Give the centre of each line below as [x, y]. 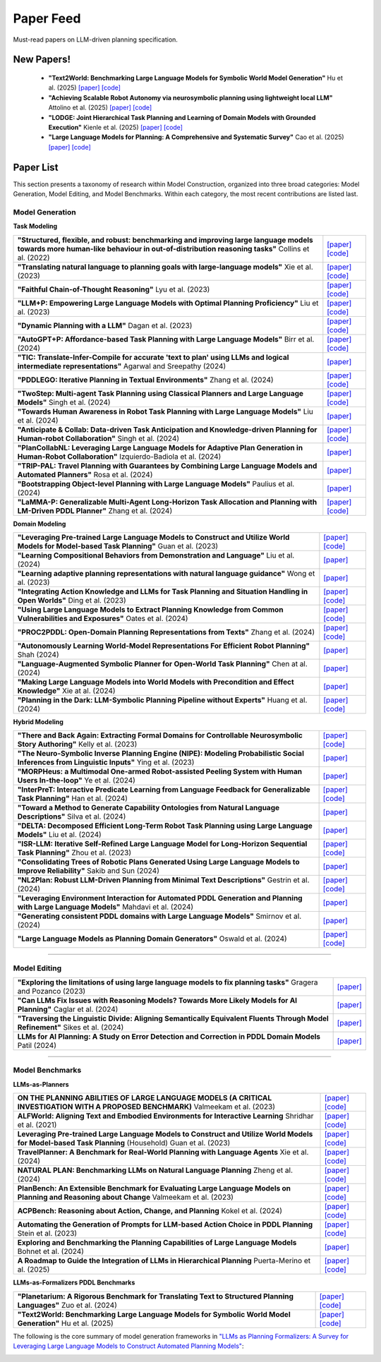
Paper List [36, 167]
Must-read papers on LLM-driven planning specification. [95, 40]
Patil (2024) [37, 1046]
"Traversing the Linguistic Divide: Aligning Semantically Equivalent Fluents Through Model [173, 1018]
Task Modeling [35, 227]
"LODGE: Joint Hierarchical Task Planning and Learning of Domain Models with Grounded [182, 117]
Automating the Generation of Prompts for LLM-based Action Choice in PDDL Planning [165, 1224]
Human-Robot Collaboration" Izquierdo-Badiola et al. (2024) [119, 457]
